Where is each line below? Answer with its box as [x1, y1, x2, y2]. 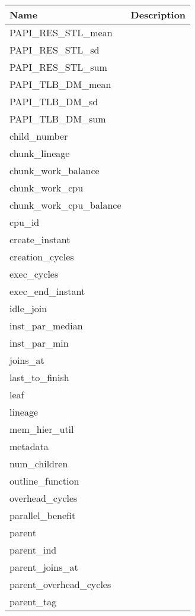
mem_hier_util [9, 422, 74, 436]
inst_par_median [9, 319, 83, 332]
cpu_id [9, 215, 40, 229]
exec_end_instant [9, 284, 85, 298]
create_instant [9, 232, 71, 246]
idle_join [9, 301, 47, 315]
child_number [9, 129, 68, 143]
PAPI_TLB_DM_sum [9, 112, 106, 125]
